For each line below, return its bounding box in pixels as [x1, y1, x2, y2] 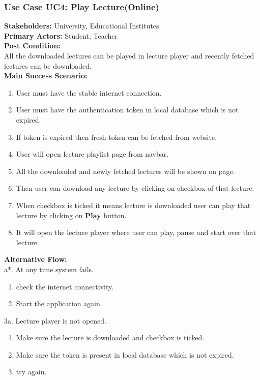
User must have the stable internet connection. [16, 87, 162, 98]
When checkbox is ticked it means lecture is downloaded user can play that [16, 199, 251, 210]
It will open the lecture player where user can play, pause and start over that [16, 227, 256, 238]
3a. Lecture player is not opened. [4, 315, 107, 326]
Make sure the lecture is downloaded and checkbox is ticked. [16, 332, 205, 343]
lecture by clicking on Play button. [16, 210, 127, 220]
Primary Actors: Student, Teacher [4, 30, 118, 41]
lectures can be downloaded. [4, 60, 92, 71]
